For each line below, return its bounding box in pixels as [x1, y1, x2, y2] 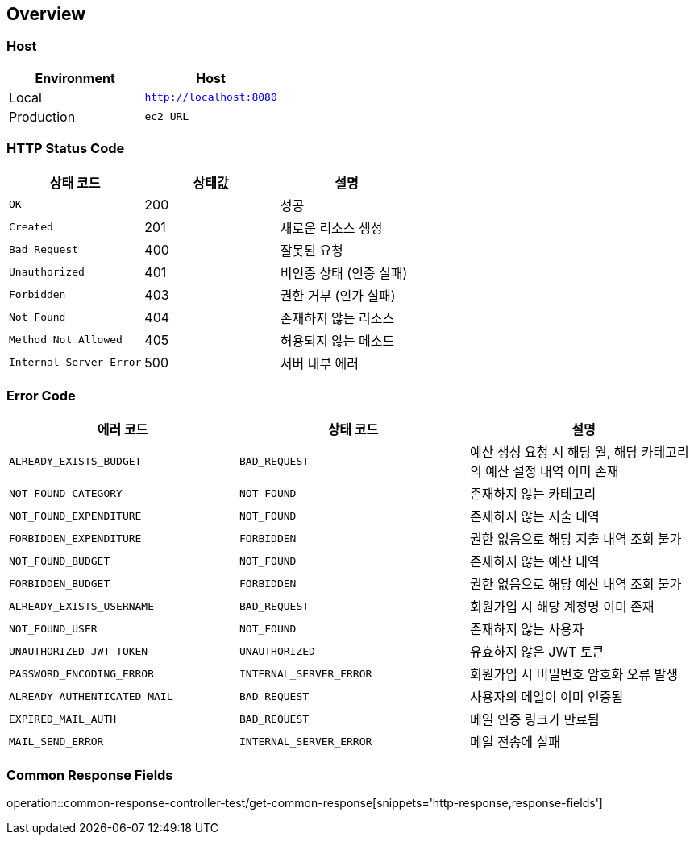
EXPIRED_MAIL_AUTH [9, 712, 117, 725]
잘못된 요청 [280, 242, 343, 259]
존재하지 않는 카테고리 [469, 486, 596, 503]
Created [9, 221, 53, 234]
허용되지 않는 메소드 [280, 332, 395, 349]
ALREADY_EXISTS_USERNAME [9, 599, 155, 612]
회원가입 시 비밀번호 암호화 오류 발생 [469, 666, 678, 683]
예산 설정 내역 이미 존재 [485, 463, 619, 480]
